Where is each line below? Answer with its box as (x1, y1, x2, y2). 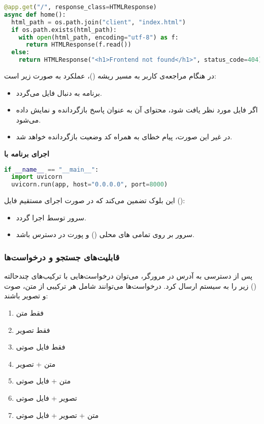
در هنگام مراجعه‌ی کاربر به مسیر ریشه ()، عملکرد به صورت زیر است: (4, 70, 216, 81)
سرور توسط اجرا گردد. (16, 212, 86, 222)
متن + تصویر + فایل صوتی (16, 409, 99, 420)
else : (11, 49, 30, 56)
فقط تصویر (16, 324, 50, 335)
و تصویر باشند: (4, 290, 48, 301)
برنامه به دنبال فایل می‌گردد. (16, 87, 102, 98)
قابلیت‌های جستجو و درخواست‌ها (4, 250, 120, 263)
